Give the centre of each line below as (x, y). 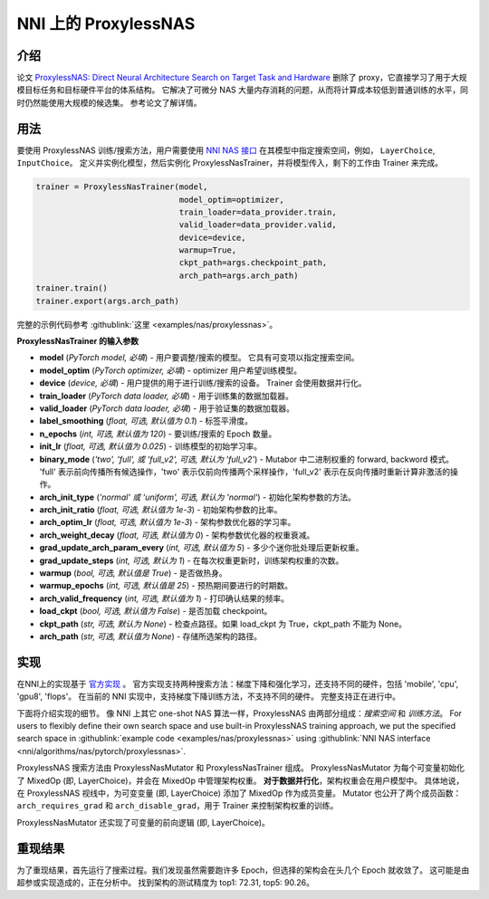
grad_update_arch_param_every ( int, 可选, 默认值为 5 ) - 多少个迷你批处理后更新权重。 (201, 548)
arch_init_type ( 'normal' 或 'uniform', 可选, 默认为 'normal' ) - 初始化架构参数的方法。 (198, 497)
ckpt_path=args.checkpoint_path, (253, 263)
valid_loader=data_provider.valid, (258, 225)
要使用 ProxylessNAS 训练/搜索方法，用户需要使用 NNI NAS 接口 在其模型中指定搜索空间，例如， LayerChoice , (226, 150)
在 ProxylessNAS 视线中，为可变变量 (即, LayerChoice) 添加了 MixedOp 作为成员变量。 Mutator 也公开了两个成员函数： (239, 793)
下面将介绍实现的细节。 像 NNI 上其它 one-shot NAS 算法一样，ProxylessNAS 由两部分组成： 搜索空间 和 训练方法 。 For (239, 713)
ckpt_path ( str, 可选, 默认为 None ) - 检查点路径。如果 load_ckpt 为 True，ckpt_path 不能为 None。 (223, 624)
